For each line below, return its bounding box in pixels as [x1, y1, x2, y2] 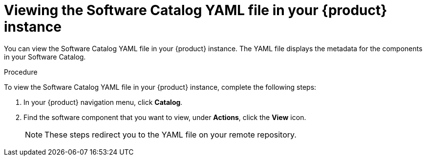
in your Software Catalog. [4, 52, 86, 61]
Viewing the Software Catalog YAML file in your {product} [4, 2, 387, 19]
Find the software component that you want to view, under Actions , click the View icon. [23, 113, 306, 121]
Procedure [4, 67, 38, 76]
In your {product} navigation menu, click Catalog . [23, 98, 183, 106]
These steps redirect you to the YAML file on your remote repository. [44, 129, 297, 140]
